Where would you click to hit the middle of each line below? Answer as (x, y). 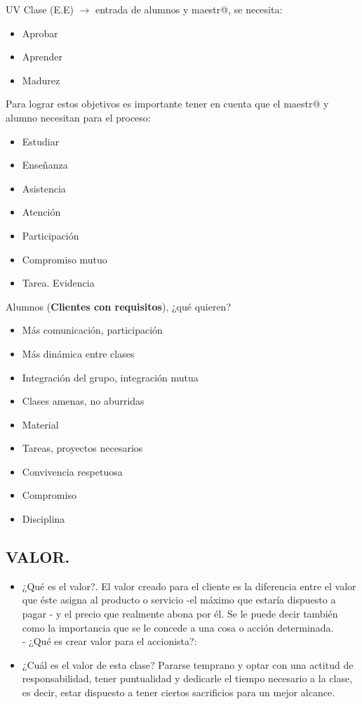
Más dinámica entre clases (78, 353)
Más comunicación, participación (92, 330)
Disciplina (43, 519)
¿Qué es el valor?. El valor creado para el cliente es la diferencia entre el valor (189, 586)
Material (40, 424)
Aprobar (40, 33)
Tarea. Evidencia (58, 283)
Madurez (41, 80)
